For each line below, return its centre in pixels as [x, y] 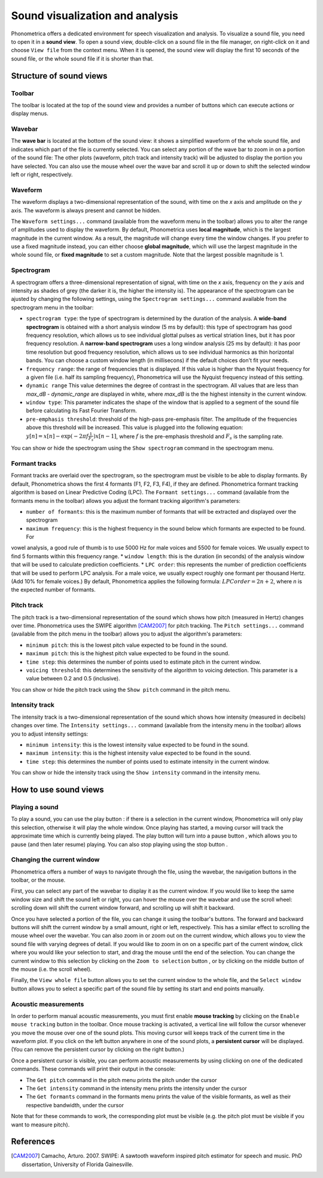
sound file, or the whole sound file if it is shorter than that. [82, 58]
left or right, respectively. [42, 174]
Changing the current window [55, 860]
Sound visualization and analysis [95, 16]
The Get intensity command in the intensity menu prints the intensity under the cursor [137, 1088]
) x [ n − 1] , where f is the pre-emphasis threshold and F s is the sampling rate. [188, 437]
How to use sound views [57, 790]
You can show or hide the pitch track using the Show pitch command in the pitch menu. [121, 689]
